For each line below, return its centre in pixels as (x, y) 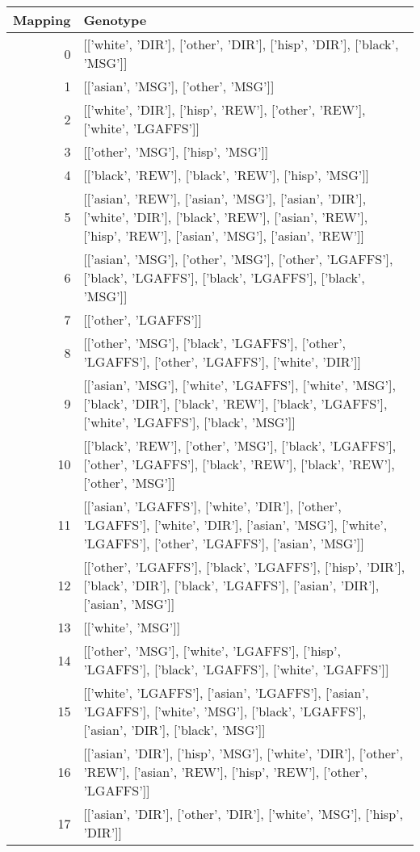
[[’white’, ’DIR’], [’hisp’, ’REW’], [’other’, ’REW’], (225, 109)
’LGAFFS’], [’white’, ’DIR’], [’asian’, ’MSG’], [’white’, (235, 525)
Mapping (42, 20)
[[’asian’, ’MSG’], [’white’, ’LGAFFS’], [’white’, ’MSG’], (239, 385)
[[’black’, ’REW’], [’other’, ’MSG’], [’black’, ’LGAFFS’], (240, 445)
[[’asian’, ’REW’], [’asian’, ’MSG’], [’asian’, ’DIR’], (225, 198)
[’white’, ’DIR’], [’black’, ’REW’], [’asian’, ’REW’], (226, 217)
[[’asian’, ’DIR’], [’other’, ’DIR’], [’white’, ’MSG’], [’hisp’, (243, 814)
